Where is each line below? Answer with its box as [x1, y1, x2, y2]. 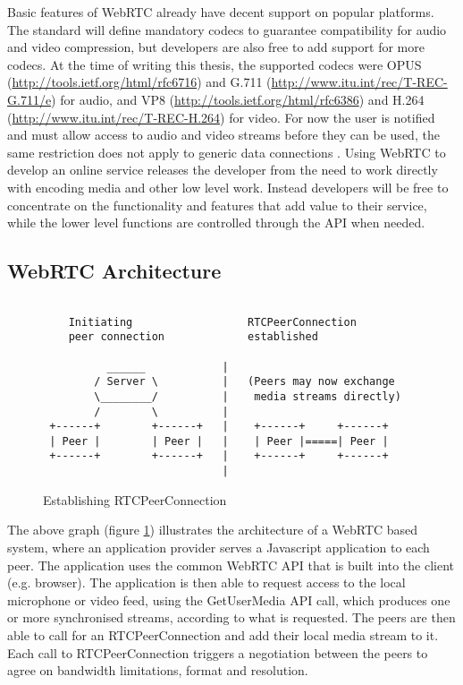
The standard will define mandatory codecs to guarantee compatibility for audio [7, 20, 447, 39]
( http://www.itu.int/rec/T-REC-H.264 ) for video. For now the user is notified [7, 107, 435, 126]
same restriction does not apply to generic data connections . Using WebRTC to [7, 142, 446, 161]
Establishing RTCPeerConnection [43, 490, 227, 509]
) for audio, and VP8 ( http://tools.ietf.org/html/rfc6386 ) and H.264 [51, 90, 425, 108]
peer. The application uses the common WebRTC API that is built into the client [7, 555, 454, 574]
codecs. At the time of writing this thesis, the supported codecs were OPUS [7, 55, 422, 73]
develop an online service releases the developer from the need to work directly [7, 160, 438, 179]
